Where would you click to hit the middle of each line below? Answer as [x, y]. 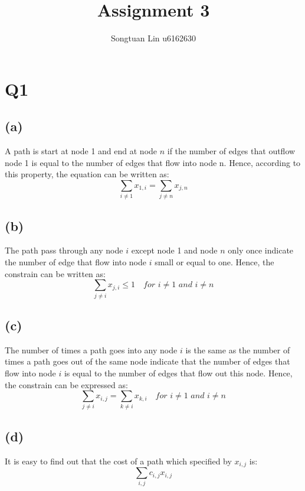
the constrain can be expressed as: [66, 384]
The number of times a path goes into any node [91, 349]
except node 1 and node [174, 250]
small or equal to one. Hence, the [214, 262]
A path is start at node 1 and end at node [81, 151]
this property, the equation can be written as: [87, 174]
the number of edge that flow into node [76, 262]
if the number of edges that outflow [231, 151]
